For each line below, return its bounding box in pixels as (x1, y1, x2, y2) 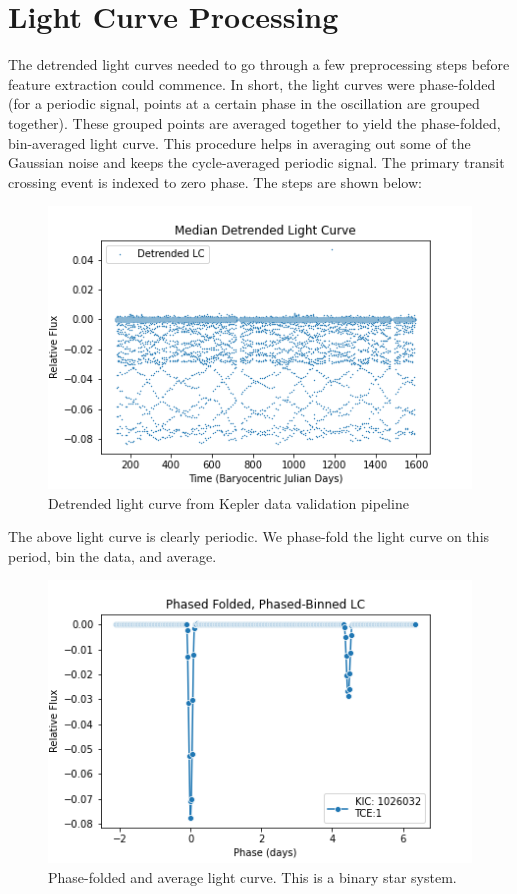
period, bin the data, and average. (8, 545, 217, 566)
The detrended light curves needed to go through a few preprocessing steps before (8, 54, 510, 75)
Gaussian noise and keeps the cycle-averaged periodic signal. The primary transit (8, 152, 505, 173)
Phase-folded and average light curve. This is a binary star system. (48, 866, 457, 887)
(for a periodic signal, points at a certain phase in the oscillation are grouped (8, 93, 480, 114)
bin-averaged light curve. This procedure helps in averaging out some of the (8, 132, 471, 153)
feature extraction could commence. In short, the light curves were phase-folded (8, 73, 496, 94)
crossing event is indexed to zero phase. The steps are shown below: (8, 171, 422, 192)
